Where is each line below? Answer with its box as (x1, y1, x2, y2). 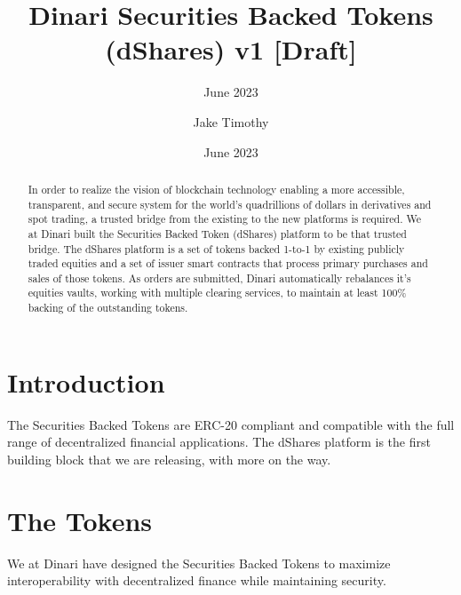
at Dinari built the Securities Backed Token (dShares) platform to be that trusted (28, 226, 407, 241)
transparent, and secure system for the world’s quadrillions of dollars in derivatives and (28, 196, 432, 211)
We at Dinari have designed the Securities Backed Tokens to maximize (7, 553, 391, 572)
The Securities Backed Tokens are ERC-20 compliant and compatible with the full (7, 415, 455, 433)
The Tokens (7, 502, 153, 538)
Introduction (7, 363, 165, 400)
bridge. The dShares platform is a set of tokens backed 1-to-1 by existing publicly (28, 241, 405, 256)
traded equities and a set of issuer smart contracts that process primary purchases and (28, 256, 428, 271)
